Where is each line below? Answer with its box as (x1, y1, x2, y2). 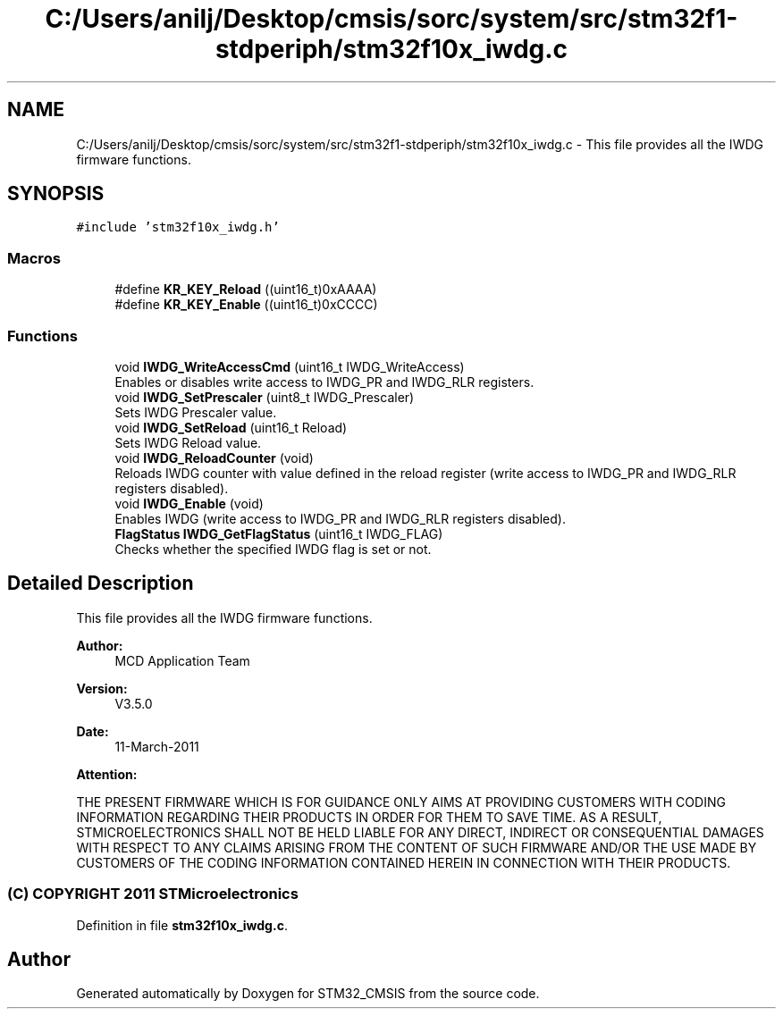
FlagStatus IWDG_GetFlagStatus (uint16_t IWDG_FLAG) (114, 525, 443, 542)
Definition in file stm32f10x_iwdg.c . (76, 917, 288, 933)
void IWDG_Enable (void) (114, 495, 264, 511)
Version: (76, 680, 128, 696)
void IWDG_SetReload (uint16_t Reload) (114, 419, 348, 435)
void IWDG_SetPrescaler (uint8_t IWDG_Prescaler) (114, 389, 415, 405)
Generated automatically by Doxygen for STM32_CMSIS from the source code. (76, 986, 540, 1002)
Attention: (76, 766, 138, 782)
